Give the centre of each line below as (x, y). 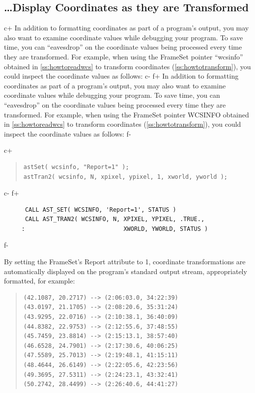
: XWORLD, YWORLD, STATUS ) (115, 229)
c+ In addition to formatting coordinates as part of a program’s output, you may (127, 28)
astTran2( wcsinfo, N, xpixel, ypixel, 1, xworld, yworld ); (126, 177)
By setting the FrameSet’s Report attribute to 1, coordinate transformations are (125, 262)
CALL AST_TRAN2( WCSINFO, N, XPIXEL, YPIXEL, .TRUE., (115, 219)
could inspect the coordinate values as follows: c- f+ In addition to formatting (121, 76)
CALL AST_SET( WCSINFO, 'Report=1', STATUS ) (100, 210)
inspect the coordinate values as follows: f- (68, 133)
